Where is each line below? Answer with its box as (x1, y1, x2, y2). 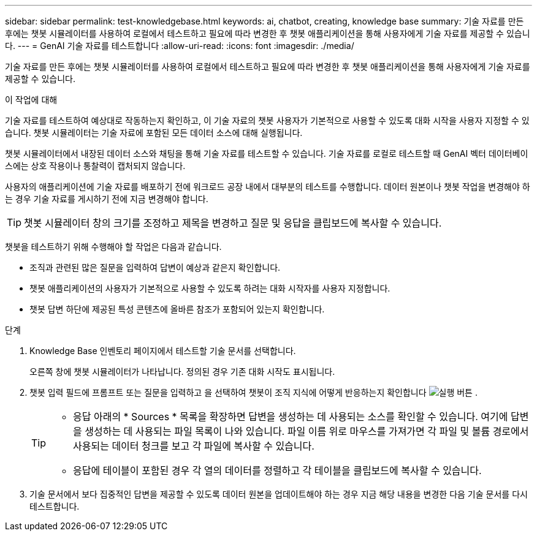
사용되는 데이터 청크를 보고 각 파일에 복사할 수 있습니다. (73, 440, 314, 452)
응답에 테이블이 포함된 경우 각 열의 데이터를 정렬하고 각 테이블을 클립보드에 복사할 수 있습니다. (73, 464, 482, 477)
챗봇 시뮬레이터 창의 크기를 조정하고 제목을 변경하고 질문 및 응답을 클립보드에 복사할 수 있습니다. (24, 217, 442, 229)
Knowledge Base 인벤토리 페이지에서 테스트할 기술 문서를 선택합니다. (29, 345, 296, 356)
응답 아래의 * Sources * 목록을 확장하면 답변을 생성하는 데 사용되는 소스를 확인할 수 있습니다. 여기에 (73, 410, 508, 423)
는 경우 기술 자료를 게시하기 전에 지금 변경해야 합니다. (5, 194, 208, 204)
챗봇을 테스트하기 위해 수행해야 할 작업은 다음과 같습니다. (5, 241, 222, 252)
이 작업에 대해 (5, 94, 58, 105)
